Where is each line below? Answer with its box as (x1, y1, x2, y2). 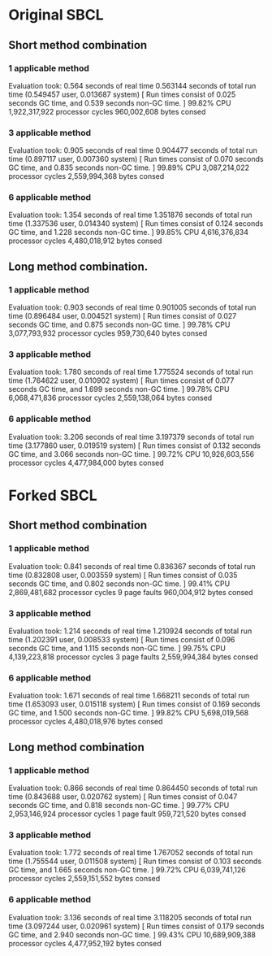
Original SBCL (8, 6, 104, 24)
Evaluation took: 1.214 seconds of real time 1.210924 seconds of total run (8, 626, 253, 636)
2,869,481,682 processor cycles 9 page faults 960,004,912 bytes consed (8, 587, 253, 597)
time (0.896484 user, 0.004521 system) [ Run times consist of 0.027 (8, 311, 237, 321)
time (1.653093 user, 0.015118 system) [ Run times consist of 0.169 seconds (8, 699, 261, 709)
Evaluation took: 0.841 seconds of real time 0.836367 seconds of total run (8, 561, 256, 571)
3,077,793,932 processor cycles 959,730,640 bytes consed (8, 328, 208, 338)
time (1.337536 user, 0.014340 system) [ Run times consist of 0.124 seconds (8, 219, 264, 228)
